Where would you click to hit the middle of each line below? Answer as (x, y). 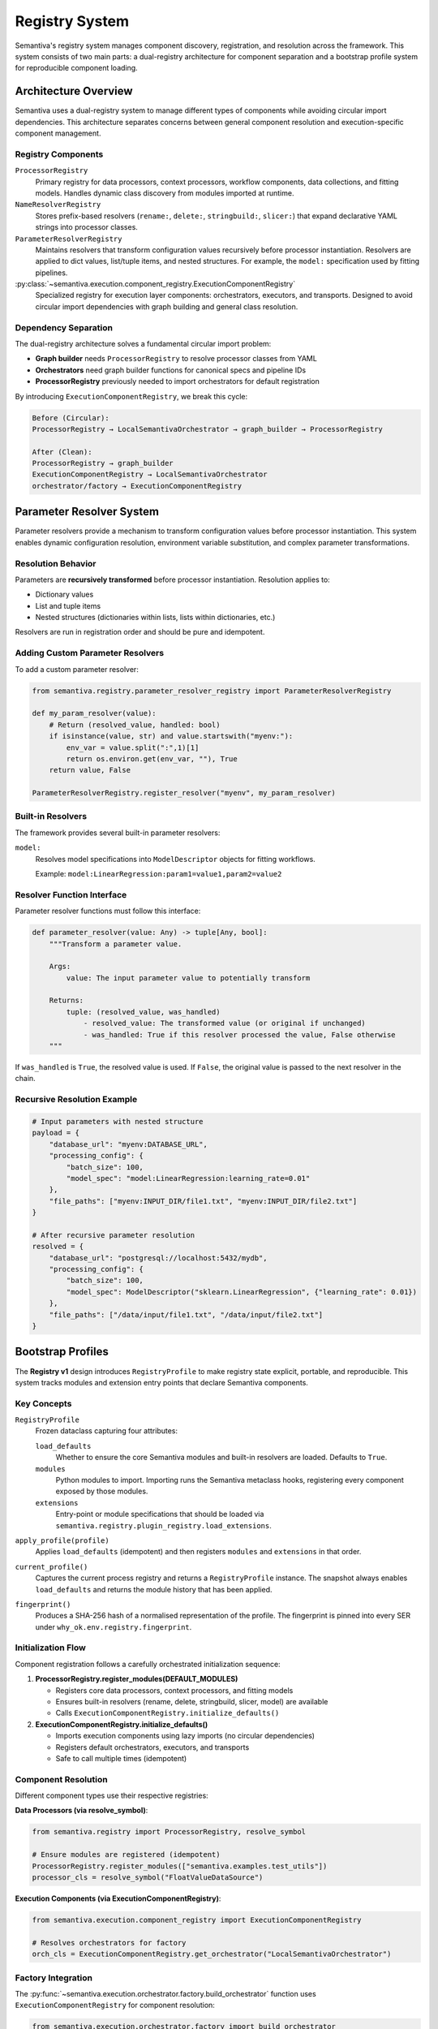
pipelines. (52, 273)
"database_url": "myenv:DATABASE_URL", (129, 1144)
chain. (25, 1079)
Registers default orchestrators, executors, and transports (152, 1747)
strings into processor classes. (86, 227)
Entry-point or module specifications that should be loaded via (160, 1514)
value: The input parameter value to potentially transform (188, 978)
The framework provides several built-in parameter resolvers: (118, 833)
